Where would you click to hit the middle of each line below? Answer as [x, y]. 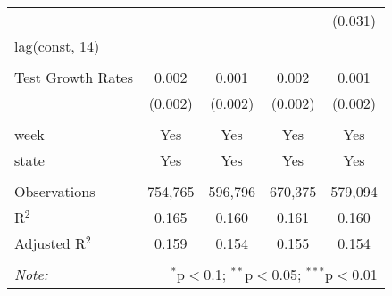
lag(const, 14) [57, 46]
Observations [55, 191]
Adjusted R [50, 243]
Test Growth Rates [74, 77]
